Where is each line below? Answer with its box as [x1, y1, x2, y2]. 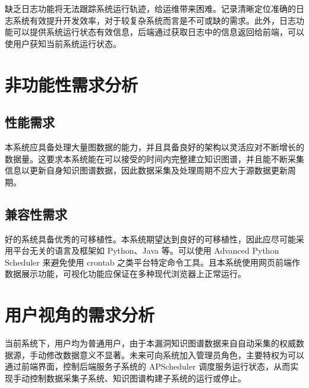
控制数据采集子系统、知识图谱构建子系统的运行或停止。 [29, 371, 246, 384]
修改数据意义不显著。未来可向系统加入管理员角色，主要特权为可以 [46, 348, 304, 361]
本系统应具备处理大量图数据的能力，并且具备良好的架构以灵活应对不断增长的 [5, 140, 304, 153]
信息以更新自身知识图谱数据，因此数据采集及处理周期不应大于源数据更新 [5, 164, 288, 176]
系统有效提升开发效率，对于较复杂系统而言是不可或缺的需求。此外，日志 [12, 14, 296, 26]
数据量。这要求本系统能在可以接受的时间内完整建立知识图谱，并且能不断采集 [5, 152, 304, 165]
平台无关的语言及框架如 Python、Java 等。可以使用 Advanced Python [12, 244, 279, 257]
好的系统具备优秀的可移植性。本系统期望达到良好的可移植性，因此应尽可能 [5, 232, 296, 245]
